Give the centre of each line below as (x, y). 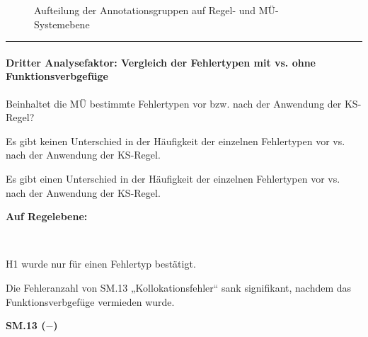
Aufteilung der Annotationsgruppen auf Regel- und (145, 10)
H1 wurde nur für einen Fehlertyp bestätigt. (101, 264)
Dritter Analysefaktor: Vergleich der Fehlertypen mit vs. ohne (161, 62)
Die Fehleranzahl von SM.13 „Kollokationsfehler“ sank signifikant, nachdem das (179, 287)
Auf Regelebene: (47, 216)
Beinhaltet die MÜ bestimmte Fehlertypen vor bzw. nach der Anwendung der (174, 103)
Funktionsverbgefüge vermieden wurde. (90, 301)
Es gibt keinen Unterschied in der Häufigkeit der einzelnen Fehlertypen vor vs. (176, 141)
